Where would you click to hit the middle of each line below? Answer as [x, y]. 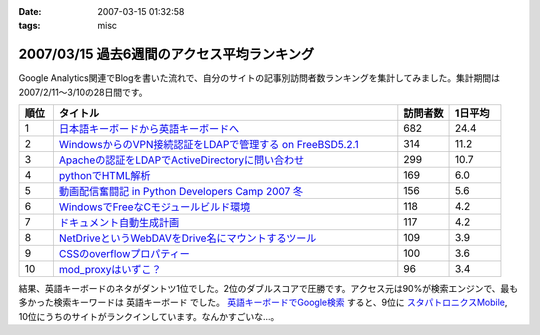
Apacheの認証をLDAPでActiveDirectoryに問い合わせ [181, 160]
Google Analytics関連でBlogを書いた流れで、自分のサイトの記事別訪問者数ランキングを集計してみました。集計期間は [259, 78]
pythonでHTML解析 [104, 176]
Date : [30, 11]
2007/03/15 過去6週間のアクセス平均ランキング [166, 54]
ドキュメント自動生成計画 [119, 223]
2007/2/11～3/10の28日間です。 [83, 92]
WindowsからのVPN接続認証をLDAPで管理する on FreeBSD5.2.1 [208, 145]
